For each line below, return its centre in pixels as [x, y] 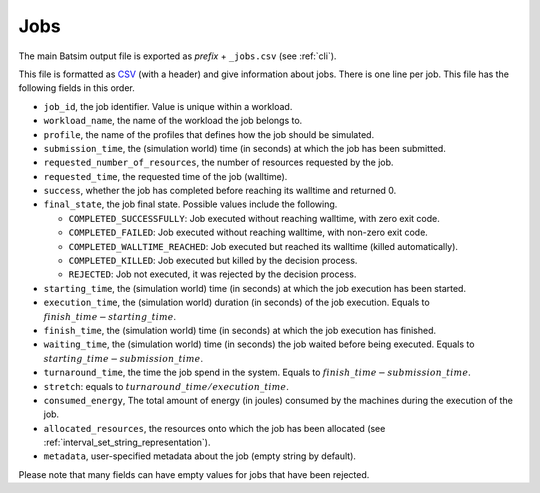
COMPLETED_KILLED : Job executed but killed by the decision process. [213, 261]
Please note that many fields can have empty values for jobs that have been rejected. [194, 474]
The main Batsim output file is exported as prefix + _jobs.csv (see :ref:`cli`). [177, 56]
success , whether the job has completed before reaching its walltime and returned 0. [220, 191]
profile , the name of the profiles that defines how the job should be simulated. [209, 134]
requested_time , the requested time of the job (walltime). [165, 176]
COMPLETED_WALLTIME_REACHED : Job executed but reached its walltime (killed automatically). [263, 246]
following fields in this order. [76, 88]
